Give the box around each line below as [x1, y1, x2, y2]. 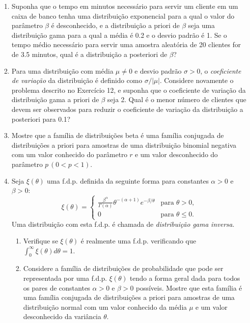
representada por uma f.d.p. [23, 273, 107, 283]
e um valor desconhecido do [135, 149, 218, 160]
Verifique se [23, 236, 58, 246]
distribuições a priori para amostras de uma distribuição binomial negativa [11, 139, 237, 150]
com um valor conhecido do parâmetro [11, 149, 128, 160]
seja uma [188, 20, 215, 30]
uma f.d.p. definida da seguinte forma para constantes [47, 175, 209, 186]
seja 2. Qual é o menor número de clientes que [107, 94, 247, 105]
